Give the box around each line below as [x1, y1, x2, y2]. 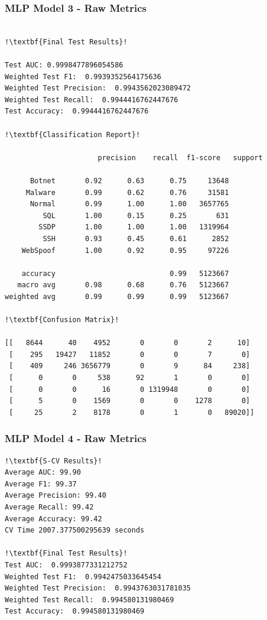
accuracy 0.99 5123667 [21, 269, 229, 278]
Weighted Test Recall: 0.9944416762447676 [5, 95, 178, 104]
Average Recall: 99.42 [5, 503, 94, 511]
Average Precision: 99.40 [5, 491, 106, 500]
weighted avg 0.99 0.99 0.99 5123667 [5, 292, 229, 301]
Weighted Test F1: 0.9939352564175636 [5, 72, 161, 81]
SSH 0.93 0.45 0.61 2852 [43, 234, 229, 243]
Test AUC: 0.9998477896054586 [5, 61, 123, 69]
